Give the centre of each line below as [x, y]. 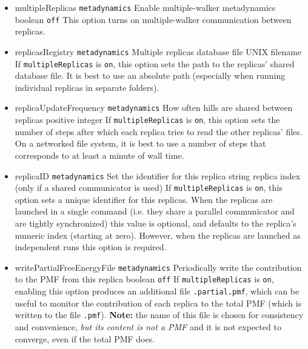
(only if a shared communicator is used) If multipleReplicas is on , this [149, 188]
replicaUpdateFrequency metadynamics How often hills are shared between [154, 108]
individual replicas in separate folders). [87, 87]
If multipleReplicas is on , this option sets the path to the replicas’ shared [155, 63]
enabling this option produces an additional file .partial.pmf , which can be [157, 291]
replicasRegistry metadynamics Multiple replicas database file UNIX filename [158, 51]
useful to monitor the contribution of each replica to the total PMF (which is [158, 303]
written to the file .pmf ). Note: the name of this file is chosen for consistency [159, 315]
